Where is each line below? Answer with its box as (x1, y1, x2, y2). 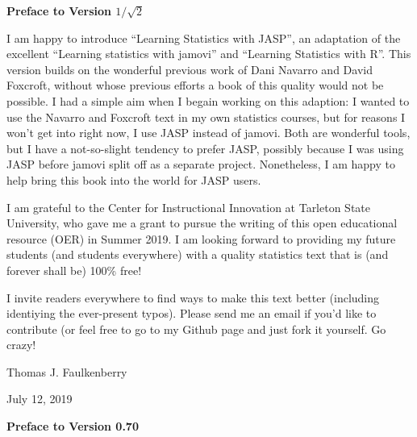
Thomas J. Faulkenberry (6, 363, 127, 380)
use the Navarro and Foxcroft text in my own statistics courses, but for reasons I (6, 108, 406, 125)
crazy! (6, 336, 36, 353)
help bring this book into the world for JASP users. (6, 171, 261, 188)
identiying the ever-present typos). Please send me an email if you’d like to (6, 305, 377, 322)
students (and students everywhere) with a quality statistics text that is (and (6, 246, 389, 263)
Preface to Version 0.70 (6, 418, 139, 435)
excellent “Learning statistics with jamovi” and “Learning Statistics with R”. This (6, 45, 411, 62)
